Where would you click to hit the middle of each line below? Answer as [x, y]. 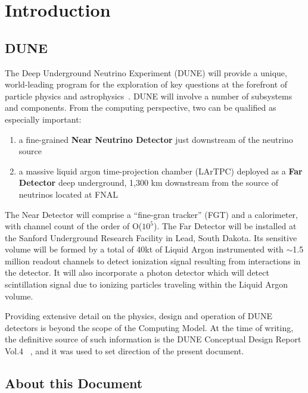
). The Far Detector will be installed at [225, 226]
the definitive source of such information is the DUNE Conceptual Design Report [153, 339]
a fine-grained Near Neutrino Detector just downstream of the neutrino [156, 139]
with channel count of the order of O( [74, 226]
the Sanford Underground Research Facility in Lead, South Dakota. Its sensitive [151, 237]
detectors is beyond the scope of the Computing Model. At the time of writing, [149, 327]
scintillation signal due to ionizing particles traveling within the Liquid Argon [147, 284]
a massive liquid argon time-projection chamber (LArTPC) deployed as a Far [161, 171]
